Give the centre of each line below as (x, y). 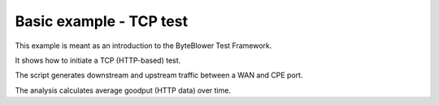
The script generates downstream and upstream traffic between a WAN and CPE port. (159, 75)
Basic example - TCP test (102, 21)
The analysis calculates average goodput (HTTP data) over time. (123, 90)
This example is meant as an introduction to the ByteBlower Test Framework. (143, 46)
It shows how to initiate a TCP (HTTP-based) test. (98, 60)
